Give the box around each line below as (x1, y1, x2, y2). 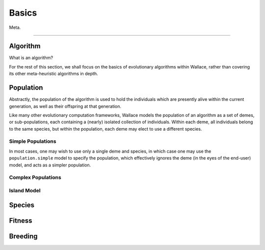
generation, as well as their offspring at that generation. (9, 103, 122, 109)
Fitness (9, 216, 32, 225)
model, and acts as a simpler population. (9, 162, 91, 168)
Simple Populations (9, 138, 56, 145)
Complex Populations (9, 174, 61, 181)
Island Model (9, 187, 41, 194)
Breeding (9, 232, 38, 240)
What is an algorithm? (9, 55, 53, 61)
